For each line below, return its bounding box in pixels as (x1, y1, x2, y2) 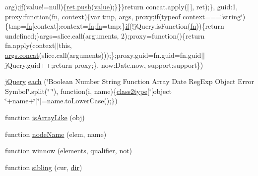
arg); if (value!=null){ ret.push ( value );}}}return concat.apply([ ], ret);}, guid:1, (5, 1, 238, 11)
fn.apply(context (5, 40, 55, 50)
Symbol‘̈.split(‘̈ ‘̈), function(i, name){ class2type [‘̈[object (5, 86, 172, 96)
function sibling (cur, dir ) (5, 162, 82, 172)
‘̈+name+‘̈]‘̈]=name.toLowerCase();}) (5, 95, 118, 106)
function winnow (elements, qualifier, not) (5, 145, 132, 156)
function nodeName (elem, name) (5, 129, 107, 139)
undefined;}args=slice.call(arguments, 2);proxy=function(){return (5, 30, 205, 41)
